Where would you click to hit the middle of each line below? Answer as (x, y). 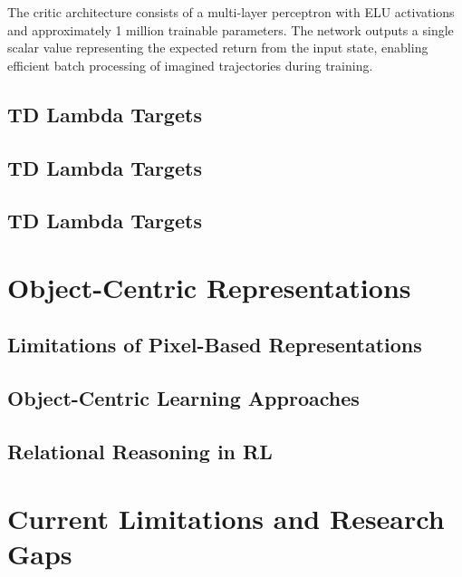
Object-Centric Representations (209, 287)
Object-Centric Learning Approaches (183, 398)
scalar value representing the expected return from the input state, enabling (218, 48)
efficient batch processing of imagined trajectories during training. (190, 65)
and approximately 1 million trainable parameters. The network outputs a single (231, 29)
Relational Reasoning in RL (140, 452)
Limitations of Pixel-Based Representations (215, 345)
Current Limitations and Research (226, 518)
